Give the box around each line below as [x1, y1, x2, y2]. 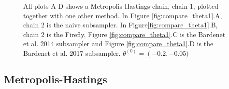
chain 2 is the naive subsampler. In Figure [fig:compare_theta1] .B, [23, 20, 218, 30]
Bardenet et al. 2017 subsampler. [23, 48, 121, 58]
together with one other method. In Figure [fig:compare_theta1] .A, [23, 10, 222, 20]
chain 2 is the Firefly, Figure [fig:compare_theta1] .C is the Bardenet [23, 29, 226, 39]
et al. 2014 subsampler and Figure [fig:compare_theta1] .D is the [23, 38, 214, 49]
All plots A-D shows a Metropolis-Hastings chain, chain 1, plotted [23, 1, 218, 11]
